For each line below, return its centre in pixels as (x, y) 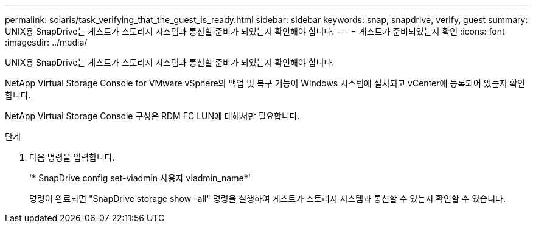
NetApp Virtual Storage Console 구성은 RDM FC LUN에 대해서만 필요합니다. (152, 116)
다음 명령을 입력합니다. (72, 157)
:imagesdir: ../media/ (46, 42)
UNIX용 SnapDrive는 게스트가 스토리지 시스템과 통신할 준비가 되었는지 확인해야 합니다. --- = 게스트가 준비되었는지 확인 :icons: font (255, 31)
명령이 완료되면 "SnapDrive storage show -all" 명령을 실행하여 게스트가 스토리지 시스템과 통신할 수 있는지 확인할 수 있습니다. (267, 199)
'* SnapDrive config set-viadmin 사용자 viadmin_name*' (140, 178)
